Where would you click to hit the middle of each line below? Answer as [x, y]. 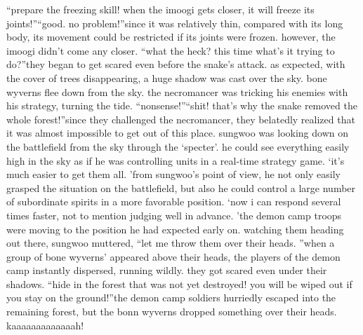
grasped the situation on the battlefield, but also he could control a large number [181, 187]
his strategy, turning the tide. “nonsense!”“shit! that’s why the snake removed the [182, 105]
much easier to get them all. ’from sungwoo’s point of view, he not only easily [173, 174]
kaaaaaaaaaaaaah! [45, 325]
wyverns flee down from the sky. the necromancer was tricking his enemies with [177, 91]
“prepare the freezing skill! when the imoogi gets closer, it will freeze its [160, 9]
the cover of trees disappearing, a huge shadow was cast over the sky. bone [167, 77]
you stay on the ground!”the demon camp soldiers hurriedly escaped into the [171, 298]
